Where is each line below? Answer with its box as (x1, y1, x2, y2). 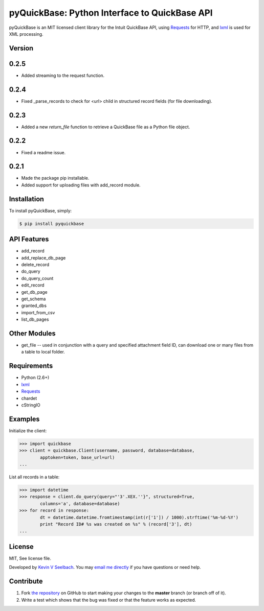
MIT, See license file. (9, 555, 51, 561)
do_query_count (21, 275, 54, 281)
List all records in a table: (9, 474, 60, 480)
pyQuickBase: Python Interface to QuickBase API (9, 7, 213, 18)
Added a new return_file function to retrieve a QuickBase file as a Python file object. (21, 124, 190, 130)
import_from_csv (21, 309, 55, 315)
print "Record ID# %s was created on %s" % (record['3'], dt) (40, 521, 193, 527)
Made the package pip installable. (21, 175, 89, 181)
